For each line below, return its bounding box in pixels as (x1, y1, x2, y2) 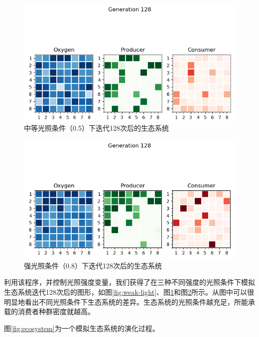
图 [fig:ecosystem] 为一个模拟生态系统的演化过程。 (4, 323, 159, 333)
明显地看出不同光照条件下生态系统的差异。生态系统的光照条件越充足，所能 (4, 296, 248, 307)
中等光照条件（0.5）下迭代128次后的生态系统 (24, 123, 169, 133)
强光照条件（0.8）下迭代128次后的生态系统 (24, 260, 162, 270)
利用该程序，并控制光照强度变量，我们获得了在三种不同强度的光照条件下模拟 (4, 277, 255, 287)
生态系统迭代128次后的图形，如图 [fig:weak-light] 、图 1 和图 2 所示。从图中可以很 (4, 287, 255, 297)
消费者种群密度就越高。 (17, 306, 95, 317)
